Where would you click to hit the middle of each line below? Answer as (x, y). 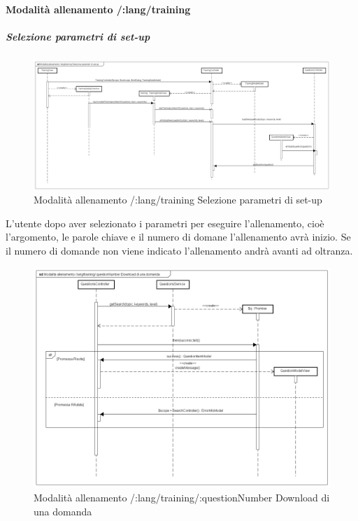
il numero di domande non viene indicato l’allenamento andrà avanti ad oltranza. (179, 251)
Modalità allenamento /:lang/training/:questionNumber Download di (182, 497)
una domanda (63, 511)
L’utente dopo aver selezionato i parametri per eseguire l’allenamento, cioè (165, 223)
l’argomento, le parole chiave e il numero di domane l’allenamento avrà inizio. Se (178, 237)
